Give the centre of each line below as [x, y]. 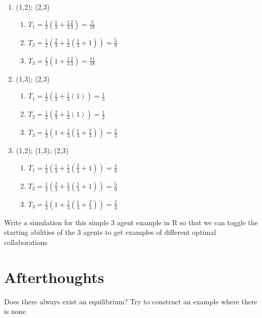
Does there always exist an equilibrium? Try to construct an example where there [131, 301]
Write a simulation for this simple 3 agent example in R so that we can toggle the [131, 222]
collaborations [26, 242]
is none [15, 311]
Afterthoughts [54, 277]
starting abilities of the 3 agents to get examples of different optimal [110, 232]
